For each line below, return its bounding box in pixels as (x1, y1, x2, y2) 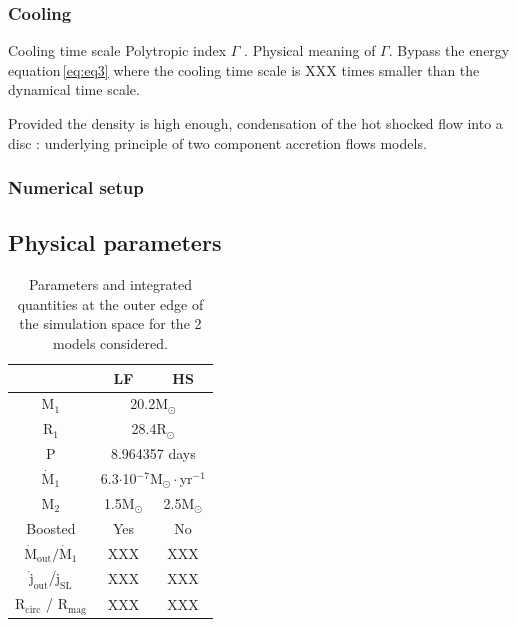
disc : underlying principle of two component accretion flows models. (8, 132, 427, 153)
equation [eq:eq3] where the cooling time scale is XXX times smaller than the (8, 59, 480, 80)
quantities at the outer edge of (17, 293, 204, 314)
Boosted (26, 517, 76, 538)
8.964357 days (110, 443, 196, 464)
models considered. (52, 333, 168, 354)
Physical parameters (8, 227, 222, 258)
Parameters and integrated (28, 274, 192, 295)
